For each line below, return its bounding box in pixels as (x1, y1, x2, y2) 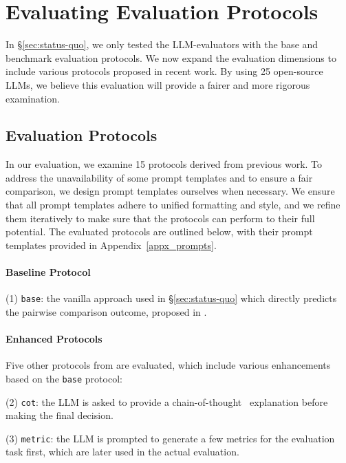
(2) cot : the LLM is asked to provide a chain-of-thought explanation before (6, 394, 328, 409)
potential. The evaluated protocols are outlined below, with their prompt (6, 224, 313, 239)
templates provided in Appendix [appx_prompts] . (6, 237, 217, 252)
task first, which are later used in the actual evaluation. (6, 444, 239, 459)
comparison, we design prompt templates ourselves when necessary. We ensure (6, 184, 335, 198)
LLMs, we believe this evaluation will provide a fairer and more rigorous (6, 77, 310, 91)
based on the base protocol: (6, 371, 122, 385)
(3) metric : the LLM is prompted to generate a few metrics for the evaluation (6, 431, 335, 445)
